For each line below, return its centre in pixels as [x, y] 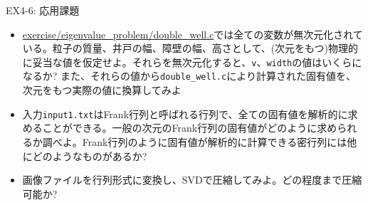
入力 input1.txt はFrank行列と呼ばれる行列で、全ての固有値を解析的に [185, 114]
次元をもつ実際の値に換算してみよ [102, 90]
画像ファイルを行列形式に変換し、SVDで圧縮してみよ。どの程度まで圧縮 [192, 180]
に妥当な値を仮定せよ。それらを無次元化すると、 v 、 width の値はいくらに [192, 62]
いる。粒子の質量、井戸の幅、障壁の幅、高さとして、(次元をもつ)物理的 [190, 48]
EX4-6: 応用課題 [43, 10]
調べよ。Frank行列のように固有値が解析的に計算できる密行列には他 [200, 141]
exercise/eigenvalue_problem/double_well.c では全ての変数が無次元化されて [193, 34]
